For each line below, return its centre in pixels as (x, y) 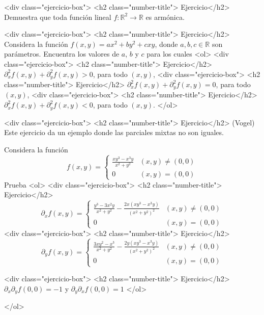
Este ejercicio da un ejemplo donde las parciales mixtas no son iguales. (114, 132)
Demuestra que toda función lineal (58, 17)
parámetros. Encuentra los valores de (62, 54)
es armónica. (165, 17)
